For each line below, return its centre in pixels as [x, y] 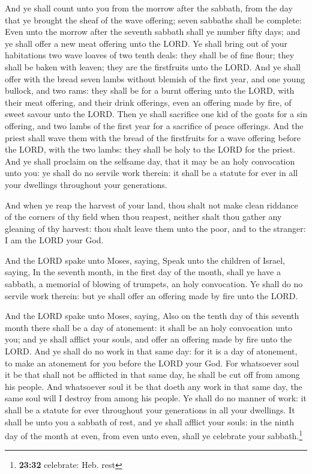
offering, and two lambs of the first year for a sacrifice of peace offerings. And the [154, 125]
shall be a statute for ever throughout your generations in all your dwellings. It [150, 410]
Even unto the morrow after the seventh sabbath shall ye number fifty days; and [153, 32]
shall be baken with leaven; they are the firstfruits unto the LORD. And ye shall [153, 66]
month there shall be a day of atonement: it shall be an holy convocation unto [148, 327]
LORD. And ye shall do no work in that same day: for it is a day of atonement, [151, 351]
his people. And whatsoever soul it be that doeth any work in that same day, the [154, 386]
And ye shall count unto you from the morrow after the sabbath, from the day [149, 8]
